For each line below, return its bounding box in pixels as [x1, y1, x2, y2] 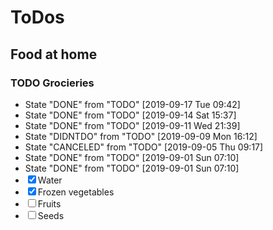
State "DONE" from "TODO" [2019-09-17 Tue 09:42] [24, 98, 241, 110]
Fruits [37, 197, 62, 210]
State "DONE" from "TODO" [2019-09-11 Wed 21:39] [24, 119, 241, 131]
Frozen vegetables [37, 186, 115, 198]
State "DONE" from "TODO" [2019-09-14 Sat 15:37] [24, 109, 237, 121]
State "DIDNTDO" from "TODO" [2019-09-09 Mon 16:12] [24, 130, 258, 142]
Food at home [10, 46, 98, 63]
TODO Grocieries [10, 76, 95, 90]
